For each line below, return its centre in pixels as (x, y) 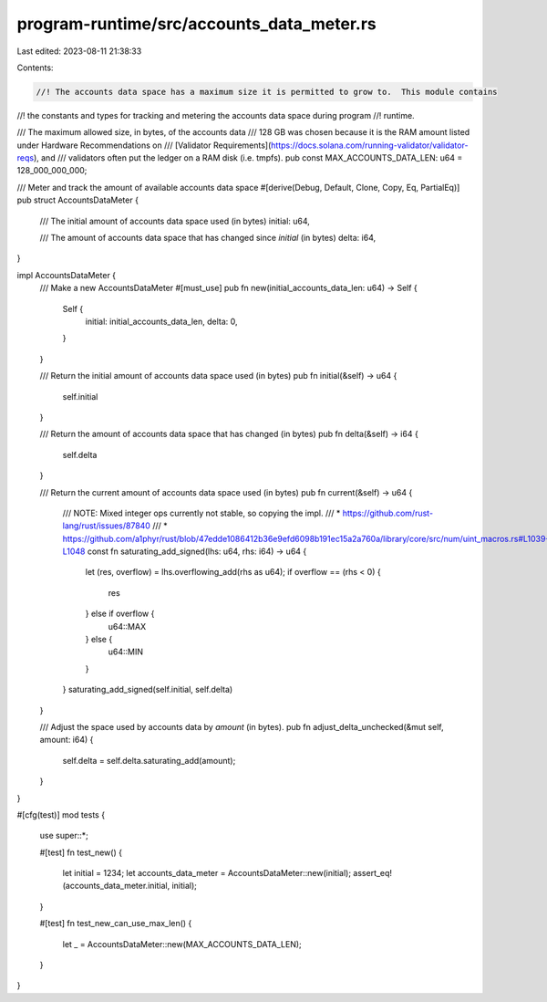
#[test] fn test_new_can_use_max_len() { (116, 924)
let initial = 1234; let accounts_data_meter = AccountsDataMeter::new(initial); (206, 873)
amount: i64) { (67, 740)
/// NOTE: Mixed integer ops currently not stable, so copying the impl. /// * (201, 513)
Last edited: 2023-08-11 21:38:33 (79, 51)
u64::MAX (127, 626)
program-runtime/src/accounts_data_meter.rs (197, 24)
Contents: (35, 68)
